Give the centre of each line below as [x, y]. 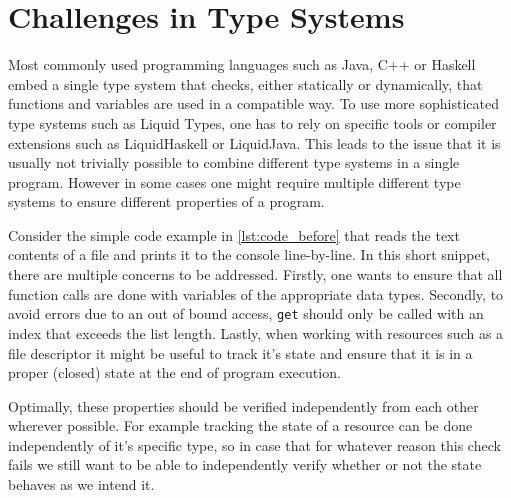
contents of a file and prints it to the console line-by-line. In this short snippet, [249, 254]
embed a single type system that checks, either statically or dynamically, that [245, 83]
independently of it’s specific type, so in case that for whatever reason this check [254, 444]
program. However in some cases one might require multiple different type [234, 181]
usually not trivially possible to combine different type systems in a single [234, 162]
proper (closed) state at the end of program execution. [174, 372]
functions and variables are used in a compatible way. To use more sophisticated [253, 103]
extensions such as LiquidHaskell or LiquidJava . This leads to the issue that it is [254, 142]
